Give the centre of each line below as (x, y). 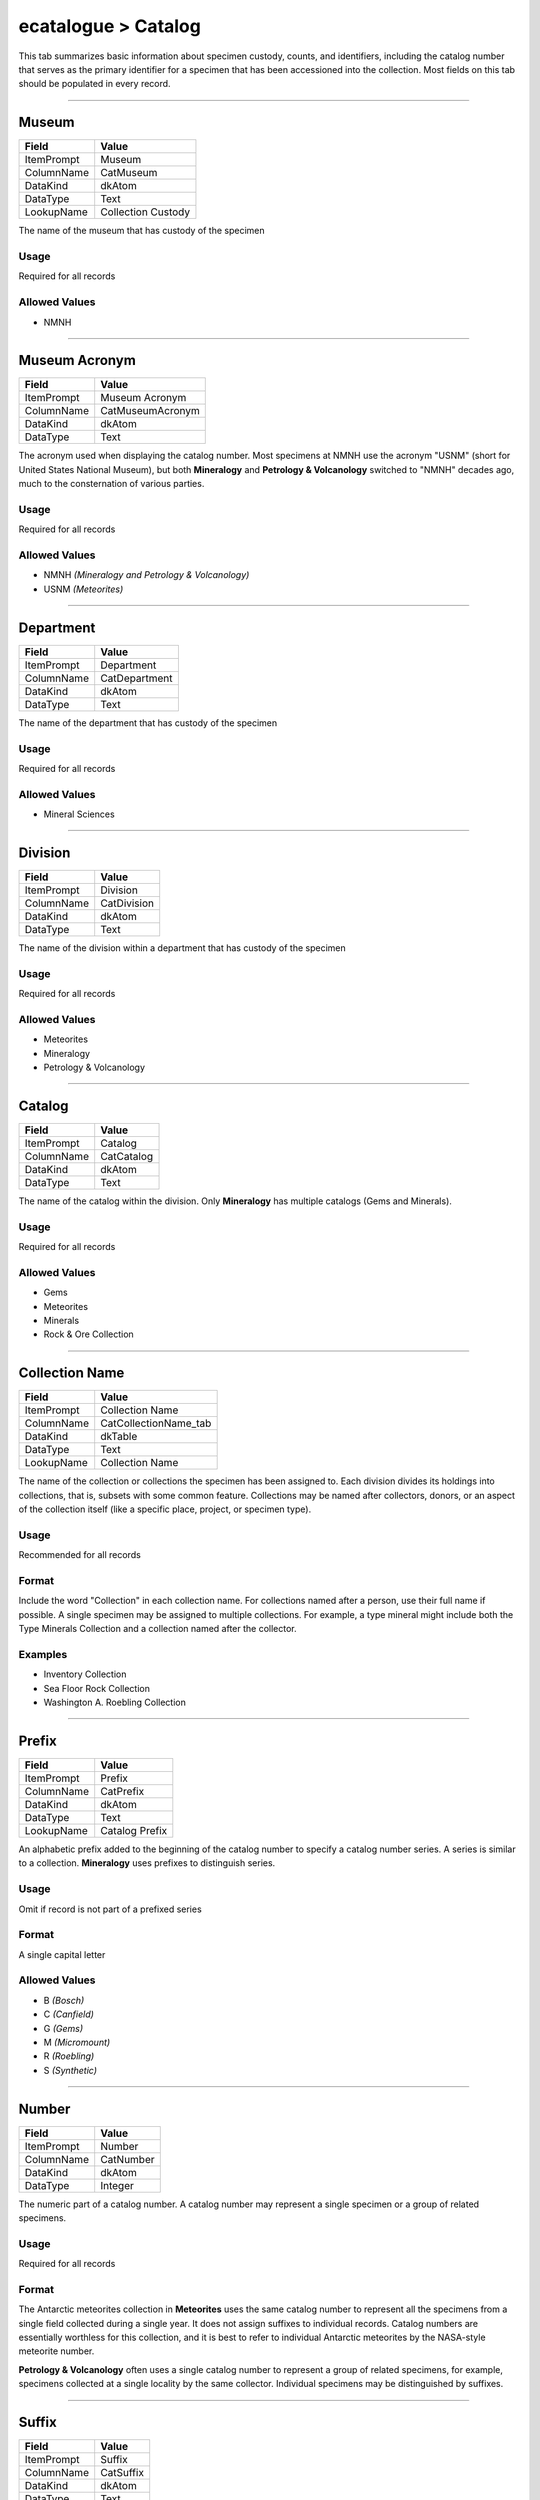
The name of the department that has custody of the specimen (148, 722)
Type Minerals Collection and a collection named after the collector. (157, 1629)
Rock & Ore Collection (88, 1334)
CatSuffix (122, 2473)
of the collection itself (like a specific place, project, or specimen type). (165, 1509)
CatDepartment (136, 678)
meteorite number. (56, 2351)
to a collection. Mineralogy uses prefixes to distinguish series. (147, 1863)
